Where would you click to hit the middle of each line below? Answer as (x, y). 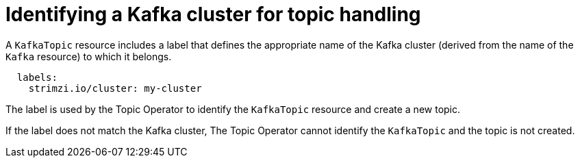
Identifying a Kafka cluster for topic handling (213, 14)
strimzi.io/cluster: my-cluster (115, 88)
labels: (37, 77)
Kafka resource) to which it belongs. (89, 56)
